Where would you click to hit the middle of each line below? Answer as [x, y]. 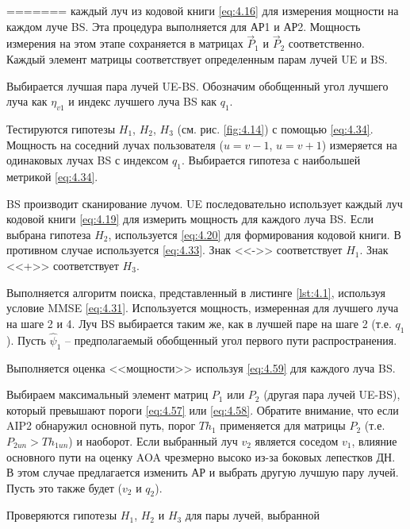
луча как [27, 101]
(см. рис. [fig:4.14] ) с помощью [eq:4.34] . [275, 128]
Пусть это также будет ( [65, 487]
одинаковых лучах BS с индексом [88, 160]
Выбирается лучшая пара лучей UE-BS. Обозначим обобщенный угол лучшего [197, 85]
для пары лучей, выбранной [252, 515]
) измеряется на [359, 144]
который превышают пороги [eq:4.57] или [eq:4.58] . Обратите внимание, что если [203, 409]
